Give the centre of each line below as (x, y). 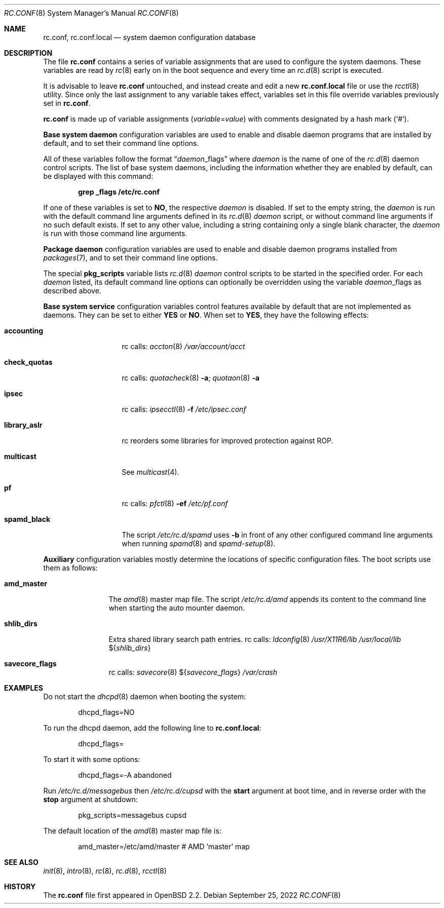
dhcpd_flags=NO (106, 712)
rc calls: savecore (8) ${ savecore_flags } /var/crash (193, 672)
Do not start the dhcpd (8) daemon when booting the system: (144, 696)
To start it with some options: (92, 759)
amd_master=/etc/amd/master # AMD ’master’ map (164, 846)
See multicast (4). (151, 472)
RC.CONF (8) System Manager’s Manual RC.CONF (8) (91, 13)
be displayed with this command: (98, 176)
